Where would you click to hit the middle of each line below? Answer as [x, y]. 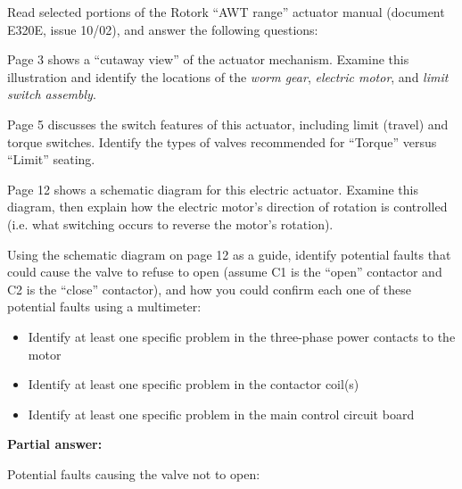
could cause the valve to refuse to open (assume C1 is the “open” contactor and [225, 272]
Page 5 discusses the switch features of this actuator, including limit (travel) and [228, 124]
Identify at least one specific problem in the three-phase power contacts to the [242, 336]
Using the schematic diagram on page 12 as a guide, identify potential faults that [229, 254]
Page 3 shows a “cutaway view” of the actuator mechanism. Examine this [208, 59]
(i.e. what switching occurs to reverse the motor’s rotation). [170, 224]
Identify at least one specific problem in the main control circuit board [221, 414]
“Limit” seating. [51, 159]
